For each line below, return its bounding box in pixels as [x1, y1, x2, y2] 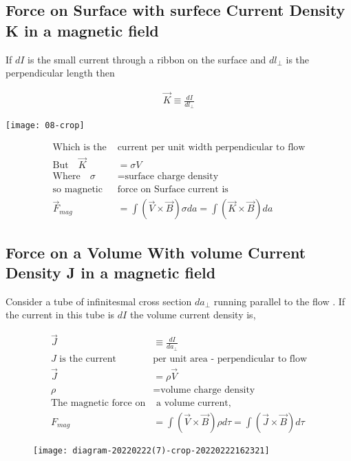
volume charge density [160, 385, 255, 395]
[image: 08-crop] [6, 121, 85, 131]
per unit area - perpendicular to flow [153, 354, 308, 364]
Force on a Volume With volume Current [6, 241, 306, 263]
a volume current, [156, 398, 231, 408]
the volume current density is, [129, 307, 256, 322]
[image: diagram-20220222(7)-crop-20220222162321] [33, 445, 270, 455]
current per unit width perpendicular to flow [117, 142, 306, 152]
